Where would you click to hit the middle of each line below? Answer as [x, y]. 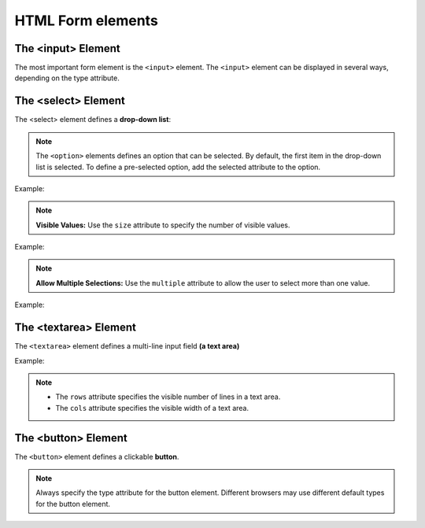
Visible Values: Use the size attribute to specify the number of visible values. [163, 225]
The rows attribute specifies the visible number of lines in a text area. [168, 397]
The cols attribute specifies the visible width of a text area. [152, 408]
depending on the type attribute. [67, 78]
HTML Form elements [87, 20]
